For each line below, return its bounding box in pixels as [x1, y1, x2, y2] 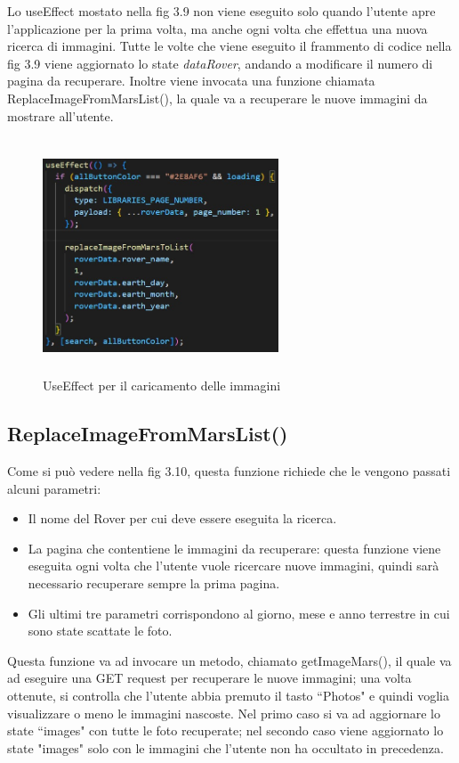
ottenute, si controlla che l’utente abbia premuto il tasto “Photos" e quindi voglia [7, 686, 449, 705]
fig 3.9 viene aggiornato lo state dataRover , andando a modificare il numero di [7, 53, 433, 72]
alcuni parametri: [7, 479, 101, 497]
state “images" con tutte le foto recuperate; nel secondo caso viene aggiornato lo [7, 721, 444, 740]
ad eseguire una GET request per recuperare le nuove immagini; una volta [7, 669, 412, 687]
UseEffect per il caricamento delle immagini [43, 376, 281, 395]
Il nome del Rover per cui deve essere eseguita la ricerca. [28, 509, 337, 528]
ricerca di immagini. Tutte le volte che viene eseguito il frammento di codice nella [7, 37, 452, 55]
